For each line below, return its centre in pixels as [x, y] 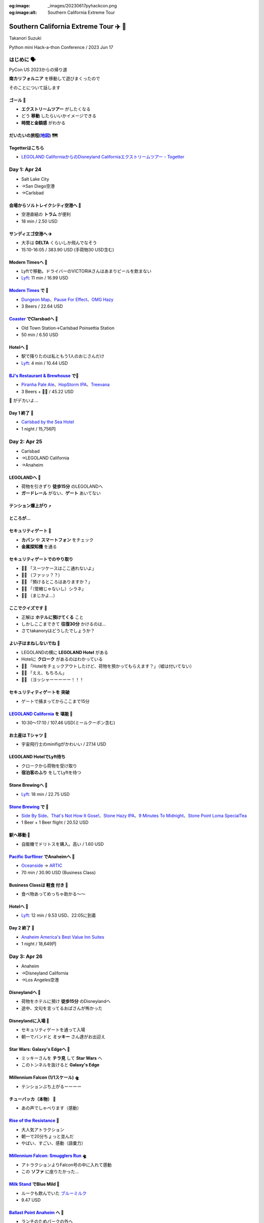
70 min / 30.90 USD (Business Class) [59, 872]
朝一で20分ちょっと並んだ [48, 1136]
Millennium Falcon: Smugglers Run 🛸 [48, 1156]
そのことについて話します [35, 88]
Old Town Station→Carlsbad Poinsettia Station [68, 328]
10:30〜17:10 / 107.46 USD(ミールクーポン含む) [68, 723]
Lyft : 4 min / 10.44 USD [44, 363]
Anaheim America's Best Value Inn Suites [63, 937]
